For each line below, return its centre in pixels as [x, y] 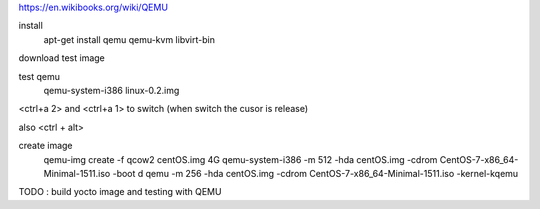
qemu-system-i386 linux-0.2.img [111, 90]
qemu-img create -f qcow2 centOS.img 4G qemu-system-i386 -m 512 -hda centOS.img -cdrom [240, 159]
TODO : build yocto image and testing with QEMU [120, 192]
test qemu [39, 76]
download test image [61, 58]
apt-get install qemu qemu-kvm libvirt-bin [129, 39]
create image [46, 146]
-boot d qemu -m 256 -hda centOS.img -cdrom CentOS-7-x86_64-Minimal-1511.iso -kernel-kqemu [315, 173]
